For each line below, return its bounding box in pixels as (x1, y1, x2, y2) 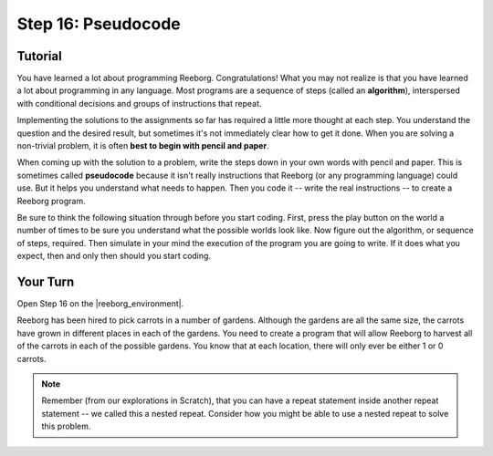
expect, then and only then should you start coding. (16, 251, 212, 262)
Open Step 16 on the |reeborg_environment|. (16, 298, 184, 309)
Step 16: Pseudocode (16, 14, 182, 34)
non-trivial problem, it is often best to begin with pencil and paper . (16, 140, 269, 151)
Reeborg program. (16, 195, 86, 206)
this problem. (41, 420, 91, 432)
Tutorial (16, 48, 63, 64)
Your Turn (16, 274, 75, 289)
